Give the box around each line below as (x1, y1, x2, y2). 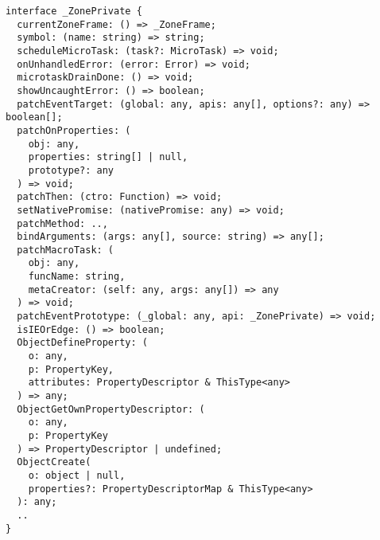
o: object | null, (28, 469, 126, 481)
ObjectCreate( (17, 456, 91, 468)
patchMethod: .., (17, 217, 108, 229)
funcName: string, (28, 271, 126, 283)
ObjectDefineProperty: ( (17, 337, 148, 349)
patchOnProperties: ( (17, 124, 131, 136)
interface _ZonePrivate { (6, 6, 142, 17)
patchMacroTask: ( (17, 244, 114, 256)
